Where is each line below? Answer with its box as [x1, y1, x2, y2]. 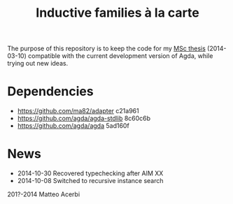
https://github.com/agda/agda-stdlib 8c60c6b [17, 114, 151, 123]
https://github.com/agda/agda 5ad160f [17, 122, 129, 130]
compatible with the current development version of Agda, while [27, 52, 213, 60]
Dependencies [7, 84, 94, 99]
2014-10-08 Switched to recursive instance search [17, 177, 164, 185]
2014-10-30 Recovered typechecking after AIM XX [17, 169, 164, 177]
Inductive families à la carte [36, 5, 199, 21]
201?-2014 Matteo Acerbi [7, 190, 80, 198]
